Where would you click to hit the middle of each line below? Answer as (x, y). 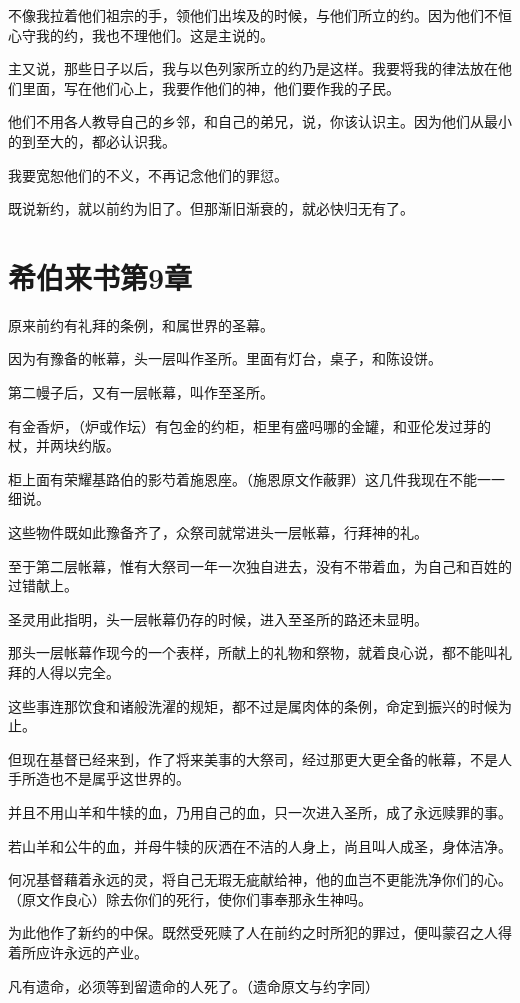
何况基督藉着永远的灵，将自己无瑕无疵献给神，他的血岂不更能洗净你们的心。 (260, 879)
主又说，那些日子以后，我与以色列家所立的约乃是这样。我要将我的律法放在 (253, 68)
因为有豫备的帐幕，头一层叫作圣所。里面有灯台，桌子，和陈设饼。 (225, 358)
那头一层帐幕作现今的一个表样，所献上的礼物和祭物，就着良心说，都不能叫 (253, 652)
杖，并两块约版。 (64, 445)
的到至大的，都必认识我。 (92, 140)
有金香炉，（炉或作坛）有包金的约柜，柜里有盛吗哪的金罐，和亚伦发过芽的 (249, 425)
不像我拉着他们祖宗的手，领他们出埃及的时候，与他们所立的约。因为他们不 (253, 15)
